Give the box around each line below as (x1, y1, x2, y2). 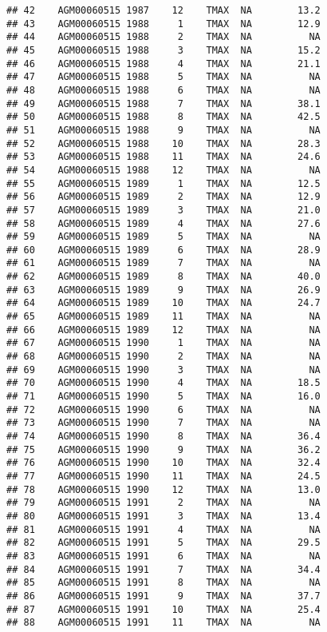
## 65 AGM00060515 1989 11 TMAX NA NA (6, 311, 321, 323)
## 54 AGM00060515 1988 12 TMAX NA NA (6, 164, 321, 176)
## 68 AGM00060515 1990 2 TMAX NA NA (6, 351, 321, 363)
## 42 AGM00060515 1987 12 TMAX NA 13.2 (6, 5, 321, 16)
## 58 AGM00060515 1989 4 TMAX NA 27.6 (6, 217, 321, 229)
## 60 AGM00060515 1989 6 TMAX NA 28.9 (6, 244, 321, 256)
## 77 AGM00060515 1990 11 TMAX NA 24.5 (6, 470, 321, 482)
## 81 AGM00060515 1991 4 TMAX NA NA (6, 523, 321, 535)
